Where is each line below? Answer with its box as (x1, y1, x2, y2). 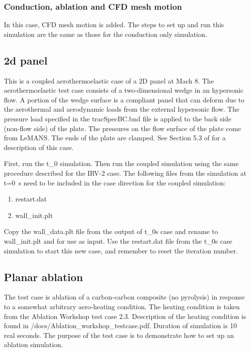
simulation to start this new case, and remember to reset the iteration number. (4, 245, 238, 255)
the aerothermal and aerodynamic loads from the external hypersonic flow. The (4, 104, 239, 114)
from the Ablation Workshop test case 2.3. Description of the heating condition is (4, 311, 246, 321)
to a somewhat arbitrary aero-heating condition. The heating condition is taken (4, 301, 240, 311)
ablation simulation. (4, 339, 63, 350)
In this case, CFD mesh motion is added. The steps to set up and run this (4, 19, 224, 30)
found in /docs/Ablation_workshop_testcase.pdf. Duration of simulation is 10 (4, 320, 237, 331)
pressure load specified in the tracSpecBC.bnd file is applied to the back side (4, 113, 232, 123)
